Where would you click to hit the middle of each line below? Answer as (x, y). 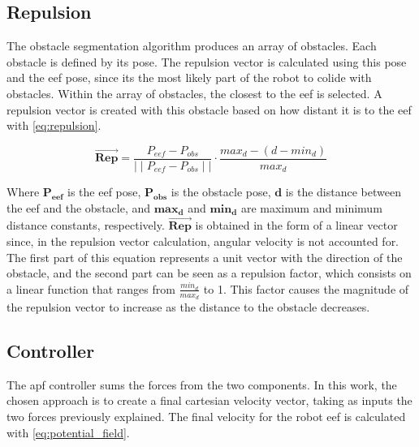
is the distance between (343, 191)
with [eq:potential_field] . (68, 432)
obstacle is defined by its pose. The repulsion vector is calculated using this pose (207, 61)
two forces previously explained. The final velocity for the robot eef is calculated (206, 417)
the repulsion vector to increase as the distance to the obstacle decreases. (188, 307)
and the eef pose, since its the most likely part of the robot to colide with (189, 77)
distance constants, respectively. (86, 225)
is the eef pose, (104, 191)
